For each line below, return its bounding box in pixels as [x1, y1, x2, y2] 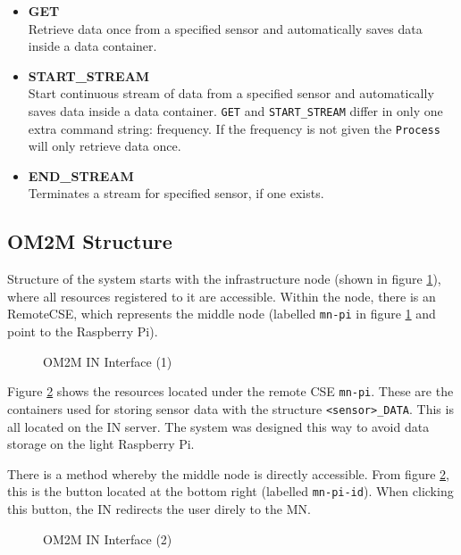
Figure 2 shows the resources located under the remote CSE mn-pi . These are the [7, 382, 454, 401]
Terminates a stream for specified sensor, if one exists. [28, 184, 324, 203]
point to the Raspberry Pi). [7, 322, 158, 341]
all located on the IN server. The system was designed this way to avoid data [7, 417, 430, 435]
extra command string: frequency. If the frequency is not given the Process [28, 119, 440, 137]
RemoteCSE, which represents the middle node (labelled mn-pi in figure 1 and [7, 304, 436, 323]
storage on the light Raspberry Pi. [7, 435, 195, 453]
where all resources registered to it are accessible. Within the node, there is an [7, 286, 436, 305]
